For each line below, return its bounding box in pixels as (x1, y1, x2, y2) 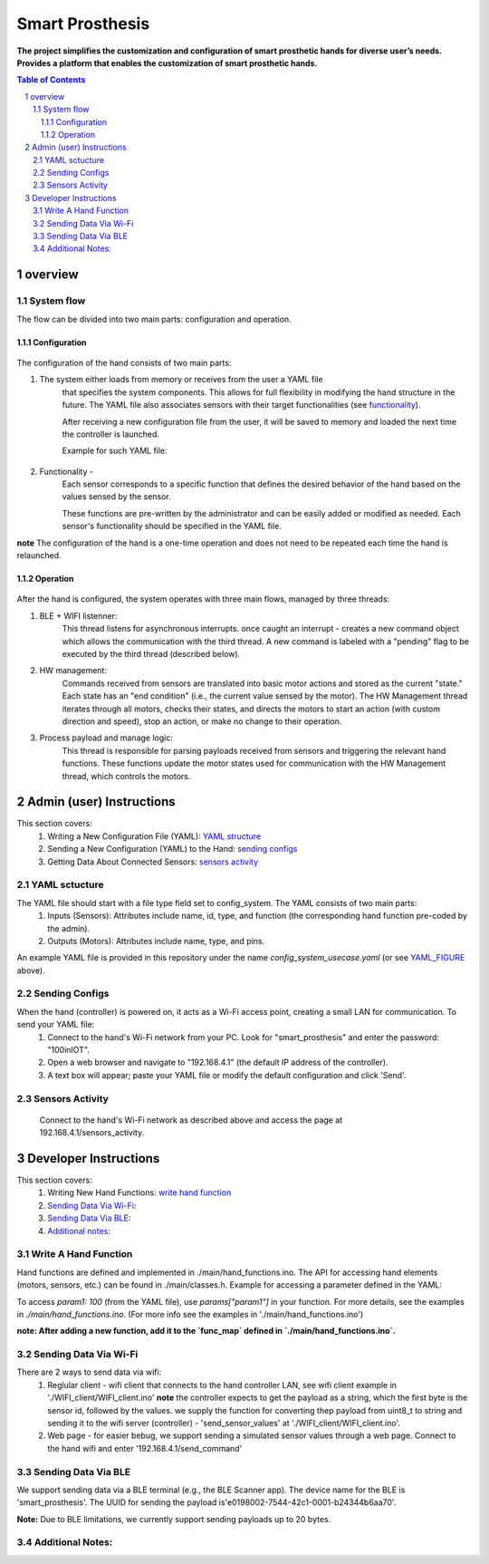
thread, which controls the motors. (62, 770, 191, 781)
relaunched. (16, 550, 62, 561)
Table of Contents (16, 74, 86, 85)
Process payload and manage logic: (39, 732, 174, 743)
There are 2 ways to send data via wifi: (16, 1366, 162, 1377)
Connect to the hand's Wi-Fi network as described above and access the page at (39, 1115, 343, 1125)
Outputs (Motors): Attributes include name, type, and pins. (47, 935, 265, 946)
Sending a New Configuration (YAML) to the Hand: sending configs (47, 844, 298, 854)
